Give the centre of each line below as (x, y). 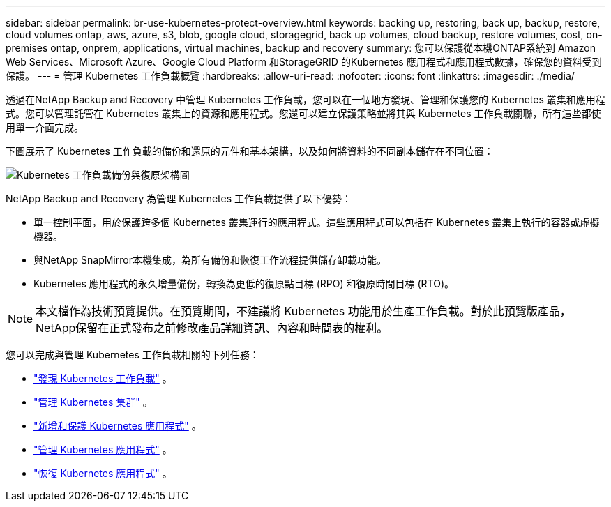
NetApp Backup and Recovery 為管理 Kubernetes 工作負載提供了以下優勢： (179, 198)
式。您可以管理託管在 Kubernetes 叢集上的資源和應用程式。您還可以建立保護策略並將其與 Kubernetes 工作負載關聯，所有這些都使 (303, 113)
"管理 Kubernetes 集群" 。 (93, 402)
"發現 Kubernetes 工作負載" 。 (103, 378)
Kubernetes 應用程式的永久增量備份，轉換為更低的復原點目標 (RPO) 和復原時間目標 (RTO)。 (244, 283)
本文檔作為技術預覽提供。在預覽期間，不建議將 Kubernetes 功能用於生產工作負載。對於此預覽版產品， (303, 311)
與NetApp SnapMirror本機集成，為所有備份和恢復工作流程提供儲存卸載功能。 (210, 260)
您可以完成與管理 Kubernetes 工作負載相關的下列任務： (133, 355)
